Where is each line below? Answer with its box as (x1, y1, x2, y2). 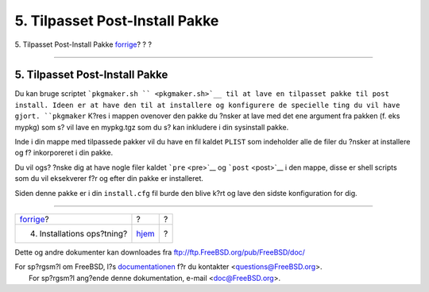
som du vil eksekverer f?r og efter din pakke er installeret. (14, 174, 204, 183)
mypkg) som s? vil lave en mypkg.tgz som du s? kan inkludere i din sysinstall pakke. (14, 122, 289, 132)
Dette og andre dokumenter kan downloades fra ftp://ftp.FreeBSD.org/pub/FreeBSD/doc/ (14, 247, 306, 257)
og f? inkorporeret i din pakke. (14, 148, 114, 158)
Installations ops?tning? (39, 228, 128, 239)
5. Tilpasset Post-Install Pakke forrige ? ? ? (14, 40, 153, 49)
